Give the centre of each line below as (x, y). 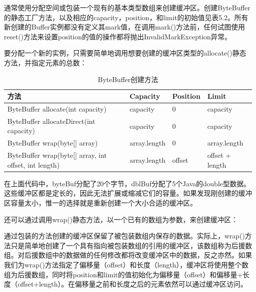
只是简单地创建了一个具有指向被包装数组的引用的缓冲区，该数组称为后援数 (131, 245)
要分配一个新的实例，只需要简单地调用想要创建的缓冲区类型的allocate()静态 (125, 53)
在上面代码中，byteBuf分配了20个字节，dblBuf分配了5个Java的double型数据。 (127, 183)
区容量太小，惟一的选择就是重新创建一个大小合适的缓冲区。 (100, 203)
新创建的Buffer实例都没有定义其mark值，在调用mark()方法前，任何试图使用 (125, 27)
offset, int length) (33, 164)
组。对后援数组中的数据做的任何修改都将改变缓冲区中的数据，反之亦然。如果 (128, 255)
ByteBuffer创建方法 (128, 79)
